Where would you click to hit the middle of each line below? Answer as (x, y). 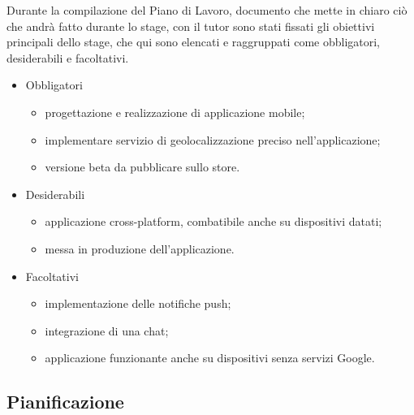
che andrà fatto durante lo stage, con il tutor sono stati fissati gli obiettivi (191, 26)
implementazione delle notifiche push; (138, 303)
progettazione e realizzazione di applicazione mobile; (175, 112)
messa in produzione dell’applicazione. (140, 248)
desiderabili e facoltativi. (68, 57)
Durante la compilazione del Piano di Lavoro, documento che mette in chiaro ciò (207, 10)
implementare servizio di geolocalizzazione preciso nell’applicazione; (213, 139)
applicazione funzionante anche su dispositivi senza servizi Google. (210, 358)
